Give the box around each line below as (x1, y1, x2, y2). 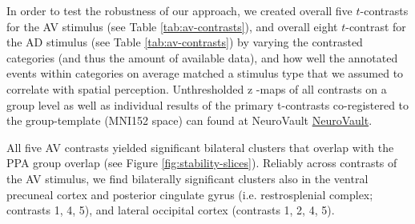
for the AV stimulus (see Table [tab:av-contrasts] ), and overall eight (6, 18, 338, 34)
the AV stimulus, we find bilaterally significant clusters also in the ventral (6, 170, 369, 186)
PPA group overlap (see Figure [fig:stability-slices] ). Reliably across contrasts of (6, 154, 397, 171)
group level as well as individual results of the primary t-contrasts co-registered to (6, 96, 409, 113)
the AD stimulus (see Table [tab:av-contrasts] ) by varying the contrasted (6, 34, 363, 50)
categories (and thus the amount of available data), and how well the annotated (6, 49, 398, 66)
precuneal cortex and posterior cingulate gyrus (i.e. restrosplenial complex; (6, 186, 373, 202)
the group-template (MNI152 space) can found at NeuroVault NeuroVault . (6, 112, 373, 129)
